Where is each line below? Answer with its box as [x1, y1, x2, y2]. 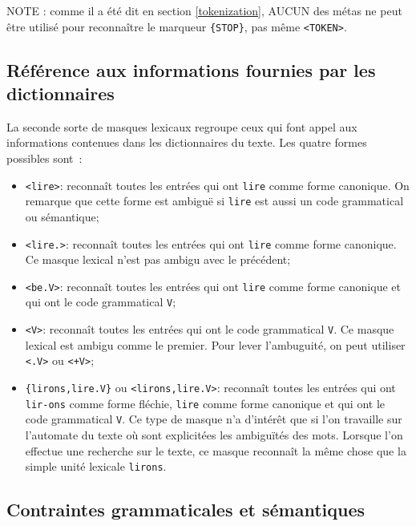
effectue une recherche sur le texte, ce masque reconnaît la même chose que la [25, 442, 406, 459]
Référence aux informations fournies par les [6, 57, 376, 82]
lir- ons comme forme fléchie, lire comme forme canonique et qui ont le [25, 394, 386, 411]
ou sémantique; [25, 208, 99, 225]
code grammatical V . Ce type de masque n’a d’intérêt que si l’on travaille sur [25, 411, 402, 427]
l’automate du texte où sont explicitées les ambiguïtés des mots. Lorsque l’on [25, 426, 403, 443]
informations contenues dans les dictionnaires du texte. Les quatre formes [6, 134, 367, 151]
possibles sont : [6, 150, 83, 167]
